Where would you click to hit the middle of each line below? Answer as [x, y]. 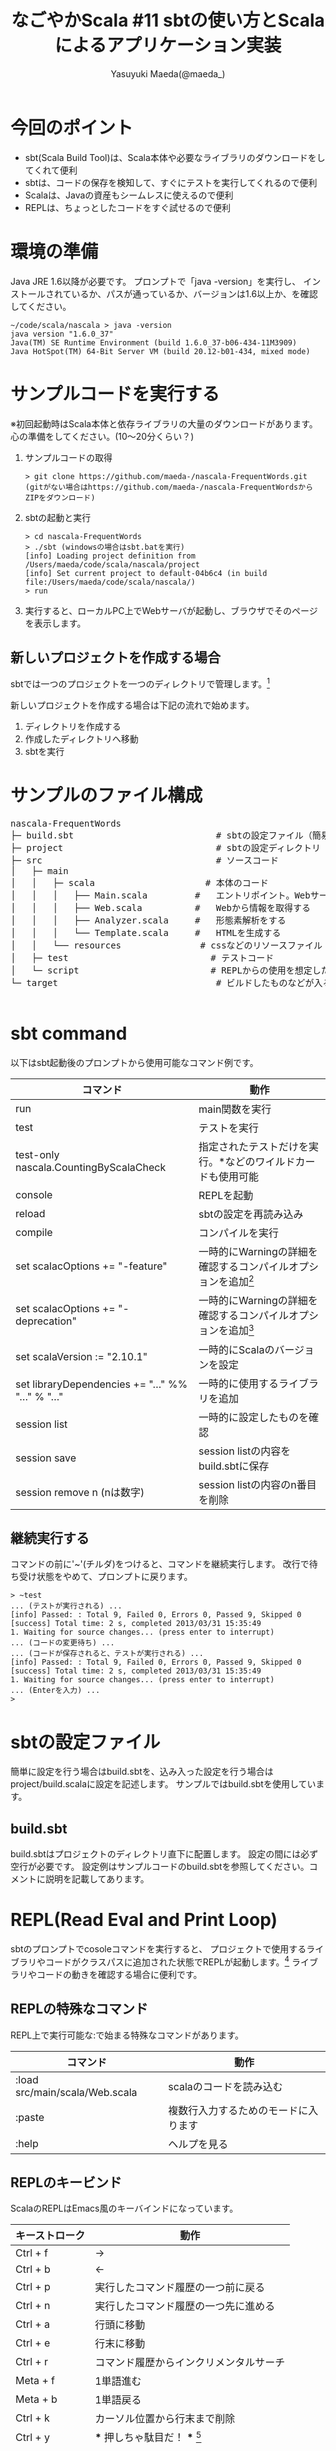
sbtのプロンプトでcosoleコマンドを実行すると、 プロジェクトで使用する [158, 1949]
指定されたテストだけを [254, 1146]
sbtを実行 [44, 752]
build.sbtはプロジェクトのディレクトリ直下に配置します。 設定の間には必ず [164, 1854]
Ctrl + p [33, 2287]
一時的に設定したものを [254, 1417]
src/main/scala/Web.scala [76, 2092]
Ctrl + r [32, 2362]
